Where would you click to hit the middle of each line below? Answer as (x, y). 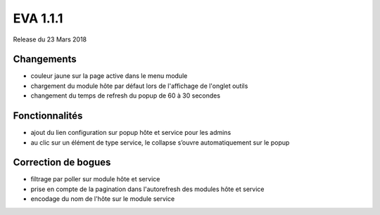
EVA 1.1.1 (38, 18)
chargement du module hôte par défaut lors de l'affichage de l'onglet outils (139, 86)
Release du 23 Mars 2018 (50, 39)
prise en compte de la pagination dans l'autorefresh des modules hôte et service (147, 189)
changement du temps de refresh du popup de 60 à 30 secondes (126, 96)
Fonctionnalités (48, 116)
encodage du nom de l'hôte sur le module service (103, 199)
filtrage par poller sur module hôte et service (95, 179)
